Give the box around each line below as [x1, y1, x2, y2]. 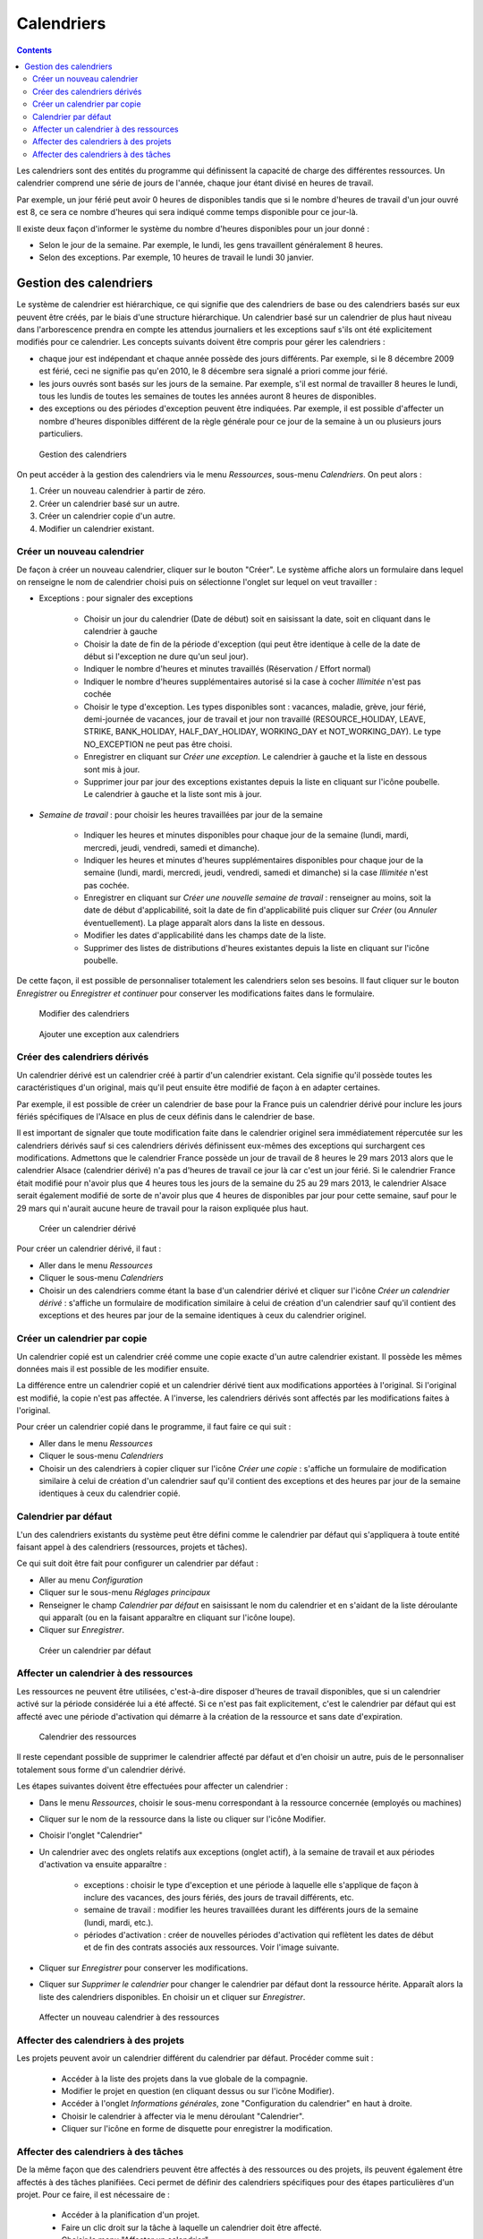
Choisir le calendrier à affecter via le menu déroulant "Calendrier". [61, 2110, 304, 2122]
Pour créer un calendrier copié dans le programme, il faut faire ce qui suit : [16, 1421, 292, 1432]
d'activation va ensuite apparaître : [38, 1859, 167, 1870]
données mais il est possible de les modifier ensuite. [16, 1363, 210, 1374]
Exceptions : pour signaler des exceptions [38, 593, 194, 604]
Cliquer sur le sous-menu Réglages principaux [38, 1587, 210, 1598]
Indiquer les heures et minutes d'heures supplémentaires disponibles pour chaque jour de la [83, 854, 424, 865]
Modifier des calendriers [38, 1008, 130, 1019]
